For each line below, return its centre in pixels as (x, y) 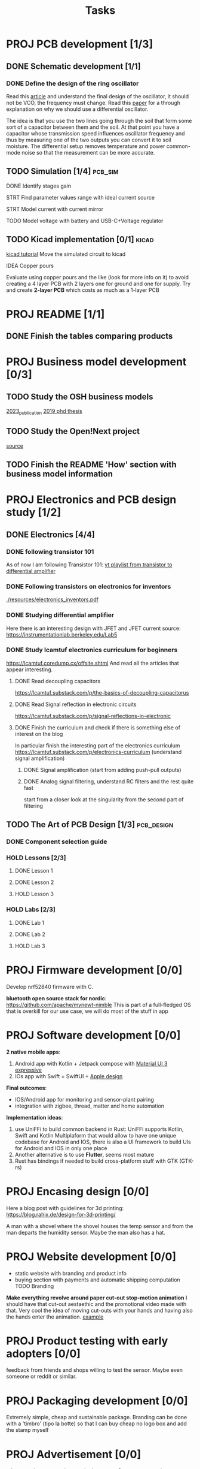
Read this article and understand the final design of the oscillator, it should (98, 96)
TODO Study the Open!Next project (73, 431)
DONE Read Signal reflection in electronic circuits (76, 704)
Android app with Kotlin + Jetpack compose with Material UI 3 (91, 1063)
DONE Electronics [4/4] (51, 534)
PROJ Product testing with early (87, 1341)
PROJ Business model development (96, 362)
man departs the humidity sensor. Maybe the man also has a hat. (86, 1232)
